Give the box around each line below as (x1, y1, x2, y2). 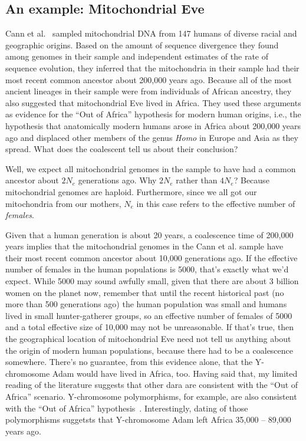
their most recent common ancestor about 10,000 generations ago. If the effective (5, 251, 298, 264)
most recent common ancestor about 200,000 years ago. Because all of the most (5, 73, 292, 85)
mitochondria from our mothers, (5, 197, 121, 209)
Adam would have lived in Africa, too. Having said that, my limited (52, 367, 298, 379)
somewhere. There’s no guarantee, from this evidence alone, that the (5, 356, 253, 368)
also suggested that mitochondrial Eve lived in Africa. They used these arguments (5, 96, 301, 108)
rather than (176, 174, 218, 186)
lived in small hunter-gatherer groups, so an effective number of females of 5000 (5, 309, 292, 321)
